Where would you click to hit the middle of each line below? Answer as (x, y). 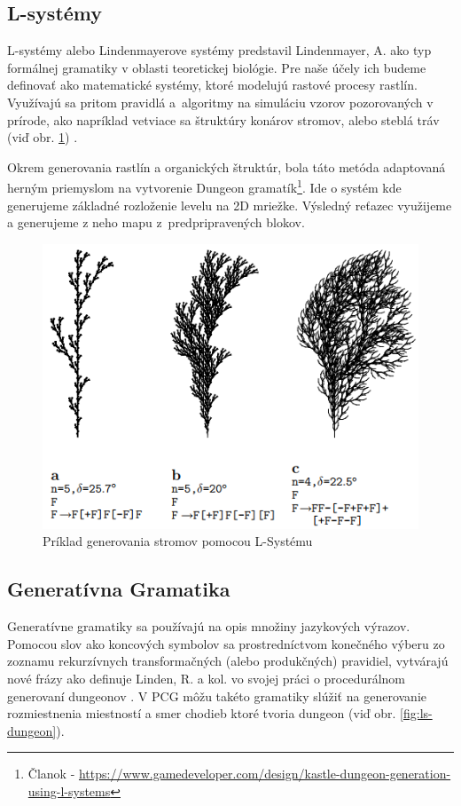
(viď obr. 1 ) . (43, 137)
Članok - (51, 774)
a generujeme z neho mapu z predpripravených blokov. (156, 222)
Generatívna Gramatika (119, 589)
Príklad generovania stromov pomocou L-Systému (178, 541)
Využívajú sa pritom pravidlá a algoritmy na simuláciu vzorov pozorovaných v (220, 102)
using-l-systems (69, 791)
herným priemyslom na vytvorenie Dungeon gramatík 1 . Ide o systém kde (204, 186)
